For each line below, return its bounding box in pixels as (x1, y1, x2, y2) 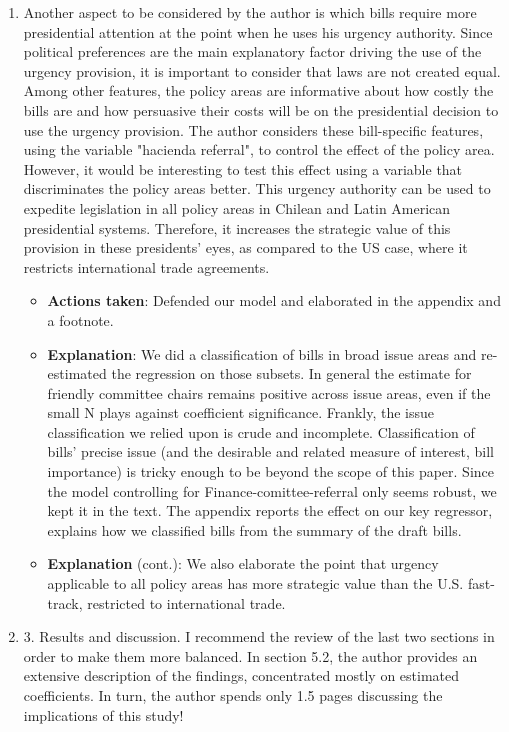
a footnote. (47, 309, 114, 330)
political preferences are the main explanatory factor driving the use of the (23, 41, 482, 62)
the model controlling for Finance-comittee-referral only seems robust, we (47, 480, 497, 501)
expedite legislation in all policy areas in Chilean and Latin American (23, 197, 451, 218)
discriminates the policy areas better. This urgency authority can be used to (23, 178, 491, 199)
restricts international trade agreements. (23, 256, 270, 277)
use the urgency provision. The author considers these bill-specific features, (23, 119, 484, 140)
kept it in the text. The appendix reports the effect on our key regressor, (47, 500, 493, 521)
